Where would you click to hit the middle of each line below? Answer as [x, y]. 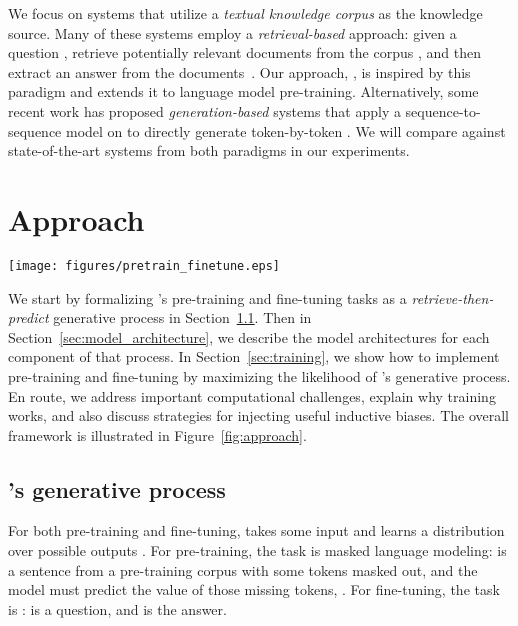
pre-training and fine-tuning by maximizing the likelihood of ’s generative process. [259, 375]
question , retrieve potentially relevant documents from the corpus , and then [244, 52]
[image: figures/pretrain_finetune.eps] [144, 265]
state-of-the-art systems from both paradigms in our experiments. [209, 150]
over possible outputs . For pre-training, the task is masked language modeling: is [257, 550]
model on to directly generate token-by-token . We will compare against [286, 130]
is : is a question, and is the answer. [117, 608]
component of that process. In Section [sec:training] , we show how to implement [254, 356]
